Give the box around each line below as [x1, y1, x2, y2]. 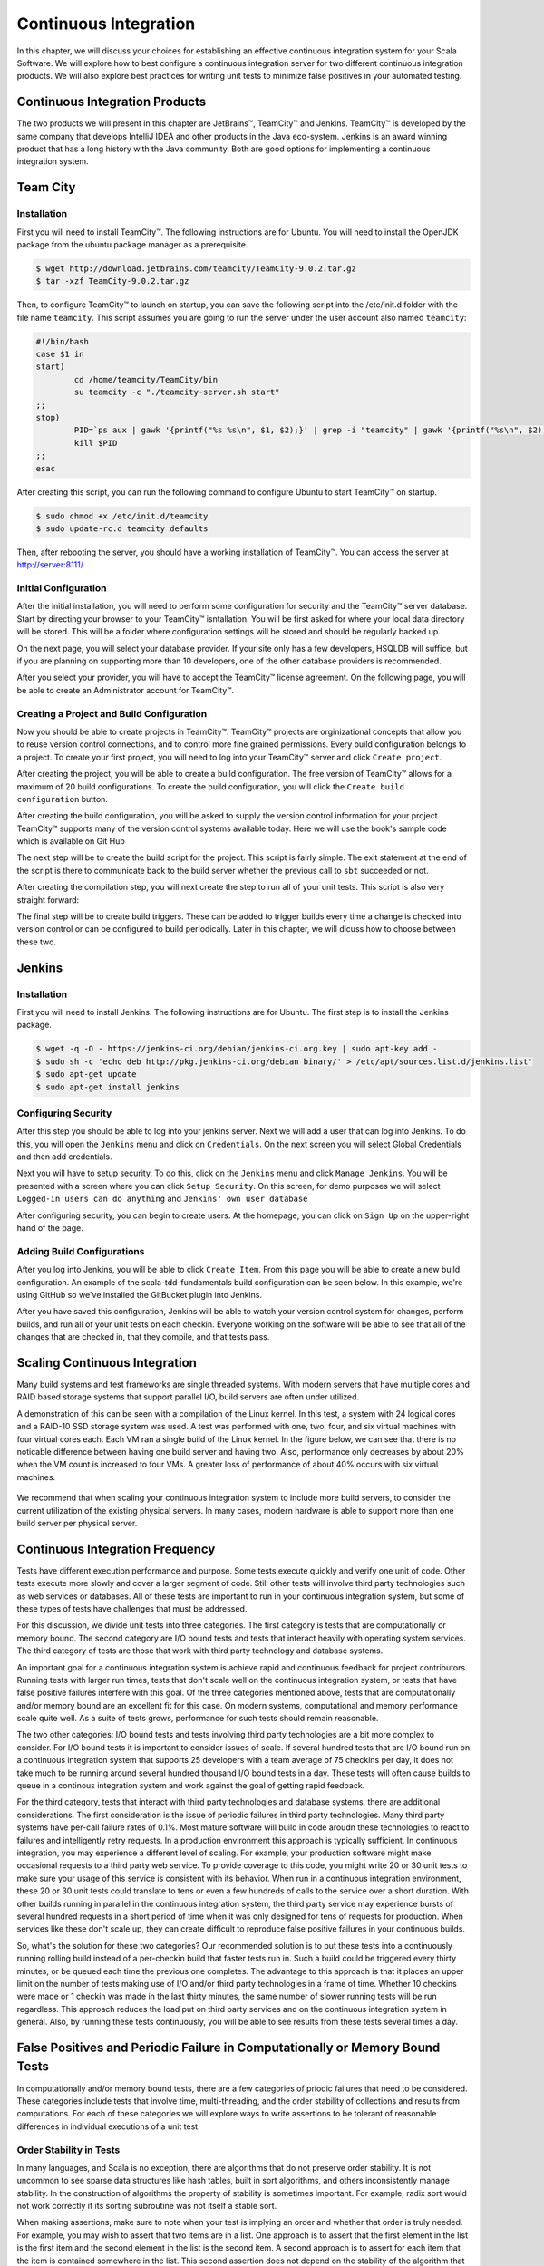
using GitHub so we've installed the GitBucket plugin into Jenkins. [16, 1289, 263, 1300]
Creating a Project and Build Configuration [16, 707, 208, 720]
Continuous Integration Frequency [16, 1541, 216, 1556]
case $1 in [35, 349, 84, 360]
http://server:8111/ [16, 559, 84, 570]
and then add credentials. [16, 1151, 112, 1162]
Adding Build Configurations [16, 1244, 145, 1257]
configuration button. [16, 793, 109, 804]
